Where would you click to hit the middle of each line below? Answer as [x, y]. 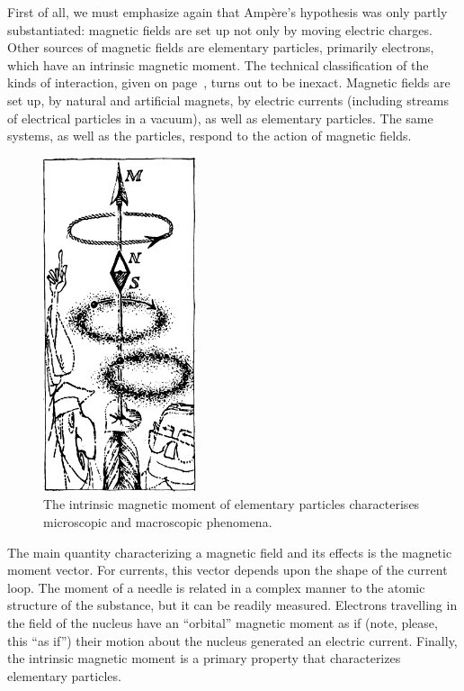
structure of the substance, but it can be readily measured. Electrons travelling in [232, 605]
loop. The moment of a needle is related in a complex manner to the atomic [216, 587]
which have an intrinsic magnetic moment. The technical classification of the [218, 64]
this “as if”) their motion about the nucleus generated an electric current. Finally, [232, 640]
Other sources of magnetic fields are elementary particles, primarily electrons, [221, 47]
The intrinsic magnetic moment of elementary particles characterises [232, 504]
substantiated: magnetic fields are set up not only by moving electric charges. [220, 29]
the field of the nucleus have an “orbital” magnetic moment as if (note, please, [223, 623]
